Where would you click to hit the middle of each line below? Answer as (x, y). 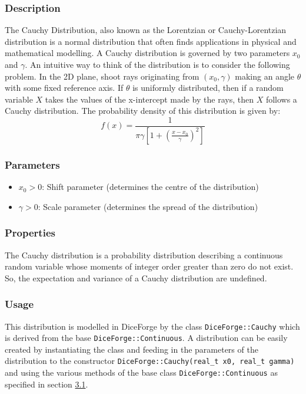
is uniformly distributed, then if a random (208, 88)
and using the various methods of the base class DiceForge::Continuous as (141, 372)
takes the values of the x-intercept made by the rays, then (149, 99)
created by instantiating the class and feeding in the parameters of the (132, 349)
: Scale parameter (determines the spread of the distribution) (148, 206)
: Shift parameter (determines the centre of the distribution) (150, 187)
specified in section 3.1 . (46, 384)
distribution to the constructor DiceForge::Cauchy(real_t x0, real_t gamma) (150, 361)
